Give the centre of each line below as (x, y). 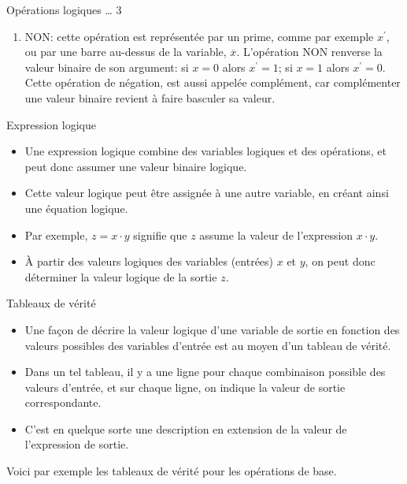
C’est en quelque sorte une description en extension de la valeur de (186, 428)
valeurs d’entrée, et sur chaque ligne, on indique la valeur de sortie (185, 387)
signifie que (160, 235)
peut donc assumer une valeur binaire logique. (136, 166)
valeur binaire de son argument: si (107, 67)
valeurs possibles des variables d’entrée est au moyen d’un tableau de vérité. (208, 345)
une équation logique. (76, 208)
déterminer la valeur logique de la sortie (121, 276)
